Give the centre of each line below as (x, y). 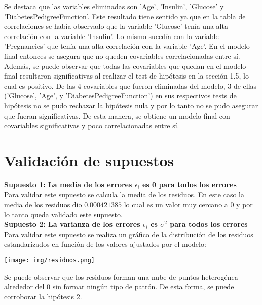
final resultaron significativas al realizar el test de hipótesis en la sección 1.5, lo (126, 76)
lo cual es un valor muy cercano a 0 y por (188, 204)
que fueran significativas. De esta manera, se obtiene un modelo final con (117, 115)
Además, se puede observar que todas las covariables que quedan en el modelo (125, 66)
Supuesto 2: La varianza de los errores (72, 224)
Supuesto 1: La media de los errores (68, 184)
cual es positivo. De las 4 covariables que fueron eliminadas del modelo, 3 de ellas (130, 85)
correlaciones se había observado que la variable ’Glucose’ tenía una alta (116, 26)
